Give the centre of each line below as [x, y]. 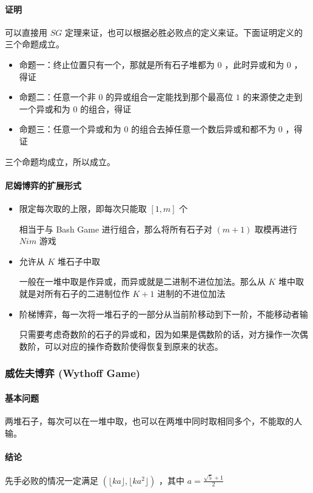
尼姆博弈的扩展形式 [43, 185]
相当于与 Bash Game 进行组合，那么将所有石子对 [116, 229]
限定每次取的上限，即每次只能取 [83, 208]
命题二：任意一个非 [57, 97]
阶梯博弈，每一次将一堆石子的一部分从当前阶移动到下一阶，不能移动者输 [163, 314]
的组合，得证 [106, 108]
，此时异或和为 [254, 64]
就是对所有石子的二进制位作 [74, 293]
